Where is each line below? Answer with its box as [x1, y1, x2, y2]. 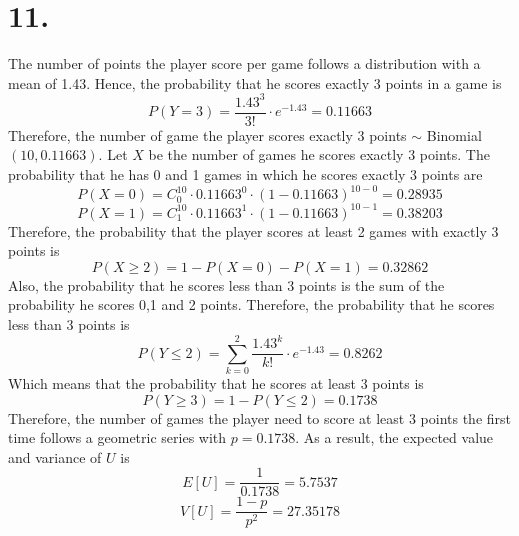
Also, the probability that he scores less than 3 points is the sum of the [8, 274, 445, 295]
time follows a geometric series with [8, 427, 227, 448]
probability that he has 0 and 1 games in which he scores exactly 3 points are [8, 164, 483, 185]
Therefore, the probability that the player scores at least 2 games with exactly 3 [8, 220, 499, 241]
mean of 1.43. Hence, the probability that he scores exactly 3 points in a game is [8, 72, 502, 93]
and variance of [8, 446, 102, 467]
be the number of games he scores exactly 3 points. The [148, 144, 490, 165]
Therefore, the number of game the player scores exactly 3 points [8, 124, 407, 145]
